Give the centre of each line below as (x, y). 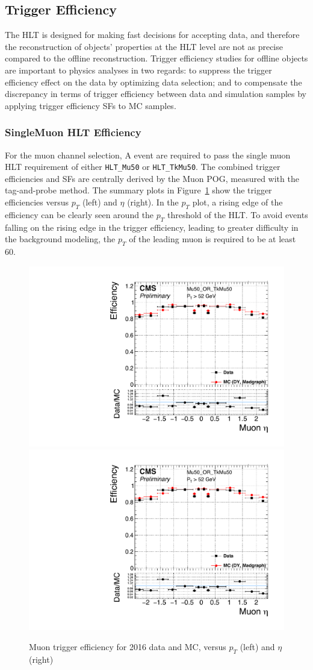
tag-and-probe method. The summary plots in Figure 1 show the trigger (138, 190)
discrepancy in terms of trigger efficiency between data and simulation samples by (156, 94)
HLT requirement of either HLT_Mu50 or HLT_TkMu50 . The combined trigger (143, 167)
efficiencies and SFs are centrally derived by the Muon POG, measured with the (152, 178)
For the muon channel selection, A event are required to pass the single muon (148, 155)
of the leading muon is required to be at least (212, 239)
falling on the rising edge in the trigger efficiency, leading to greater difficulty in (152, 227)
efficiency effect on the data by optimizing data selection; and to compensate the (153, 82)
